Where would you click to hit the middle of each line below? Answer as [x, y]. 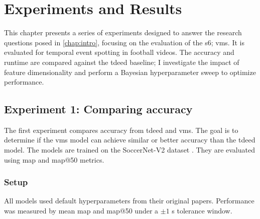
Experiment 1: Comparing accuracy [98, 109]
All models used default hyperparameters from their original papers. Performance [129, 201]
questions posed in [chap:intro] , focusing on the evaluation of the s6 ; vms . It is [124, 42]
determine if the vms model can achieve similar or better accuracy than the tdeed [130, 140]
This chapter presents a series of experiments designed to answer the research [123, 32]
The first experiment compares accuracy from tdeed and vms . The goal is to [121, 130]
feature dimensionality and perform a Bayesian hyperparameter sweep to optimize [130, 72]
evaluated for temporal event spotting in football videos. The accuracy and [119, 52]
